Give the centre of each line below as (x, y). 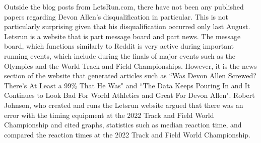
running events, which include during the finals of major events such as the (120, 55)
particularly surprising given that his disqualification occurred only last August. (127, 26)
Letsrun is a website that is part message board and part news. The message (122, 36)
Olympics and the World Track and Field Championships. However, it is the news (130, 65)
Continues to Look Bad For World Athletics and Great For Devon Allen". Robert (129, 95)
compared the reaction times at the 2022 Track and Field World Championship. (127, 134)
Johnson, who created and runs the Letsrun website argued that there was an (124, 105)
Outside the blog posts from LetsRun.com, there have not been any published (124, 7)
